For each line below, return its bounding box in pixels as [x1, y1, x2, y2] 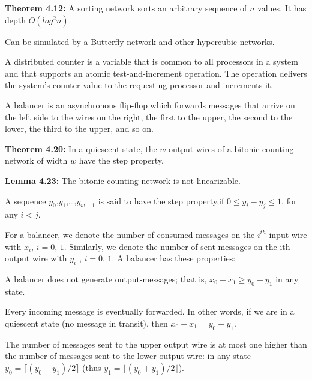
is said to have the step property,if [98, 194, 224, 207]
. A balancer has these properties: [112, 252, 236, 264]
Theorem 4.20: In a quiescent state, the [5, 142, 157, 155]
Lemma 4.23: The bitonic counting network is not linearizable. [5, 174, 241, 186]
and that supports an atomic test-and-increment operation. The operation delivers [5, 67, 307, 79]
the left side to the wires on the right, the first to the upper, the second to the [5, 110, 293, 123]
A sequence [5, 194, 46, 207]
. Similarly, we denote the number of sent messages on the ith [64, 240, 290, 252]
